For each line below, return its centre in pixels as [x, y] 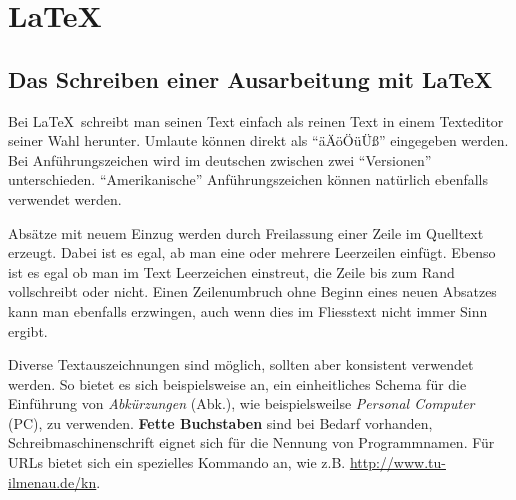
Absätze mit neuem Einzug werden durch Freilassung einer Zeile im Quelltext [246, 232]
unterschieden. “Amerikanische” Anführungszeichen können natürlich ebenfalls [248, 179]
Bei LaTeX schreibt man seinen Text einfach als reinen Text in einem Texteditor [256, 120]
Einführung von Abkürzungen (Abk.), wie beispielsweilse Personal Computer [241, 403]
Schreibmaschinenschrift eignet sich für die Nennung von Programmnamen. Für [251, 442]
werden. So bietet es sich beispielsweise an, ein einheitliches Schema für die [237, 383]
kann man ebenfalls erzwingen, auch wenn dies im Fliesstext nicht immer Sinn [248, 310]
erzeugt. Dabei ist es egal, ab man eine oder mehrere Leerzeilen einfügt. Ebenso [252, 252]
